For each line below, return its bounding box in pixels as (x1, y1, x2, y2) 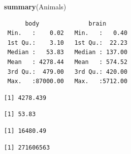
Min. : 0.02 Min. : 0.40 (7, 30, 128, 37)
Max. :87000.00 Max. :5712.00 (7, 78, 128, 85)
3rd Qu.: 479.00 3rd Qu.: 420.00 (7, 68, 128, 75)
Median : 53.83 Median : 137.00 (7, 49, 128, 56)
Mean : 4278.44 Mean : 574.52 (7, 58, 128, 65)
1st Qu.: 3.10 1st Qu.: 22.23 (7, 39, 128, 46)
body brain (25, 20, 106, 27)
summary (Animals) (4, 1, 66, 11)
